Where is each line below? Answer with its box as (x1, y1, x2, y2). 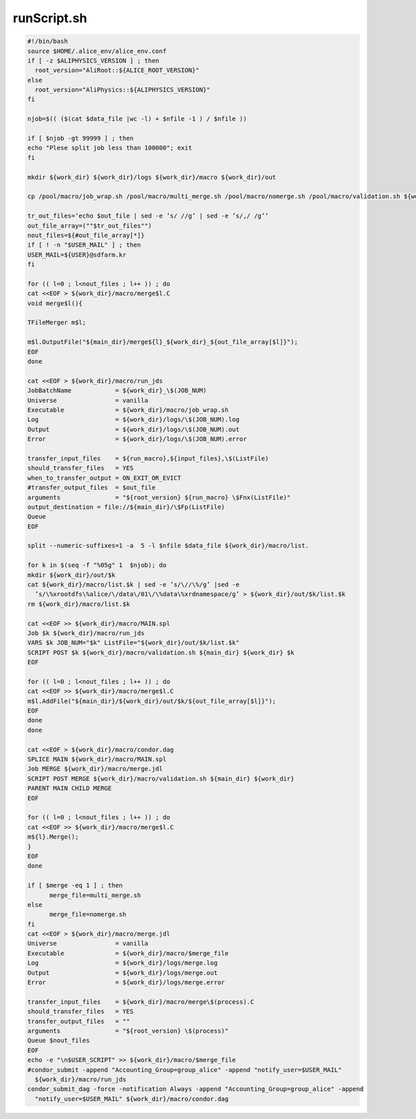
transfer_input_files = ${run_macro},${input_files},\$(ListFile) (27, 454, 269, 462)
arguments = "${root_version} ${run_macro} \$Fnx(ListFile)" (27, 493, 291, 501)
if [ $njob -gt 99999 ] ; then (27, 135, 135, 142)
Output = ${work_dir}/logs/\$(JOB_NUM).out (27, 425, 240, 433)
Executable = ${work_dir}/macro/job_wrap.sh (27, 406, 229, 414)
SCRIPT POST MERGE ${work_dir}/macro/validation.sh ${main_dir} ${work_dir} (27, 774, 295, 783)
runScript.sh (12, 10, 87, 26)
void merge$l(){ (27, 299, 83, 307)
